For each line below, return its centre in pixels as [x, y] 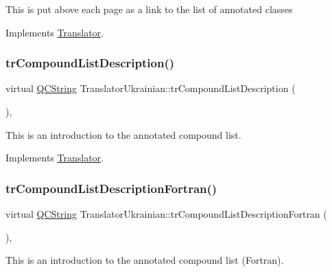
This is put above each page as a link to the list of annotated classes [149, 9]
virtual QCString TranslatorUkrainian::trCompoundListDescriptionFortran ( [166, 214]
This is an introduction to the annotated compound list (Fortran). [145, 260]
